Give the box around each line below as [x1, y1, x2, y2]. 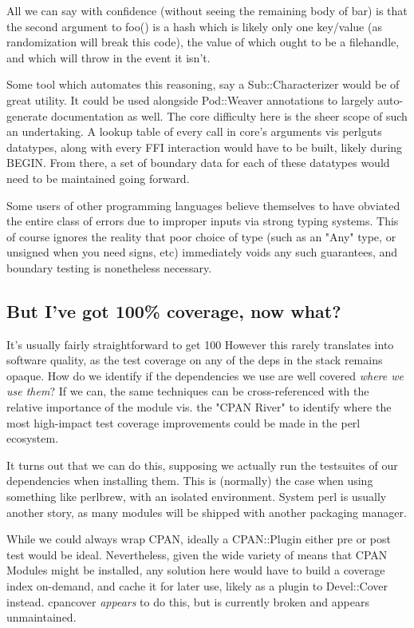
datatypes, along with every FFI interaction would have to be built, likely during [6, 138, 403, 155]
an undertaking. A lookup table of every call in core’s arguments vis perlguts [6, 123, 382, 140]
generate [6, 107, 48, 124]
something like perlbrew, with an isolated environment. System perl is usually [6, 488, 387, 505]
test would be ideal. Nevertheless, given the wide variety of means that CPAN [6, 546, 388, 562]
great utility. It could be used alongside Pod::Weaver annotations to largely [6, 91, 374, 108]
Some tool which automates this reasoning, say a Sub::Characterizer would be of [6, 76, 400, 93]
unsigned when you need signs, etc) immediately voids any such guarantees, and [6, 244, 398, 260]
